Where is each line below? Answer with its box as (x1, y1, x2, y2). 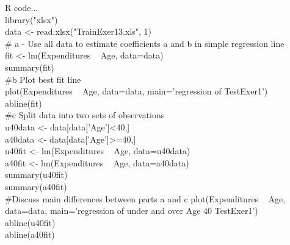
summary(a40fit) (5, 180, 67, 193)
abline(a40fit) (5, 228, 55, 241)
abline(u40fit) (5, 216, 56, 229)
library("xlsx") (5, 13, 58, 26)
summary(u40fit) (5, 168, 68, 181)
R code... (5, 1, 38, 13)
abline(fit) (5, 96, 42, 109)
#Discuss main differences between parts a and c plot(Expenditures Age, (5, 192, 286, 205)
